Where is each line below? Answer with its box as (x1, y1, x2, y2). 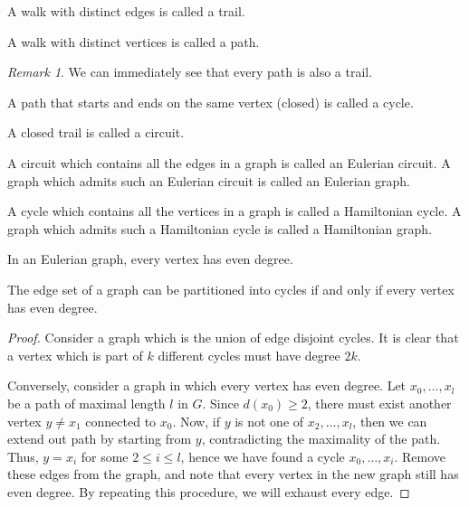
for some (81, 446, 129, 465)
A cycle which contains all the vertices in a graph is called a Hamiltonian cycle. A (7, 202, 462, 221)
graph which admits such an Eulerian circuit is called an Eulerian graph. (7, 171, 410, 190)
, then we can (352, 411, 427, 430)
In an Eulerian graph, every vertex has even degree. (7, 249, 293, 268)
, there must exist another (307, 393, 452, 412)
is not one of (234, 411, 304, 430)
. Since (202, 393, 239, 412)
